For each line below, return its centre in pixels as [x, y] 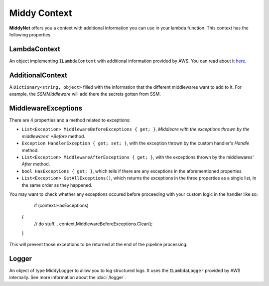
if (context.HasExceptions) [62, 206]
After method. [36, 164]
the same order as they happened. [57, 185]
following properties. [30, 34]
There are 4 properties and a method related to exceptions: [70, 120]
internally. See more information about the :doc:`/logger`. [68, 278]
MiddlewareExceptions [46, 108]
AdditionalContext [38, 75]
